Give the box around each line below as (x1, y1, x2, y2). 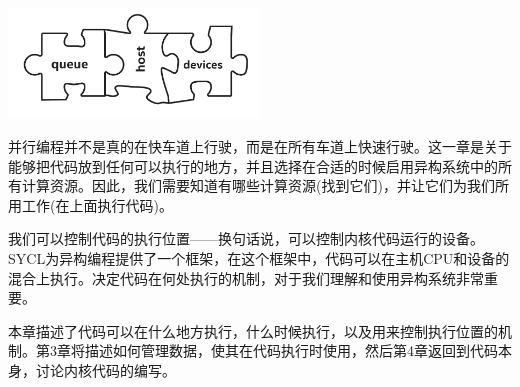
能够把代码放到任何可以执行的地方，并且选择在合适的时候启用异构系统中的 (8, 155, 498, 176)
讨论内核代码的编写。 (35, 359, 176, 380)
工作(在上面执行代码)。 (21, 194, 173, 215)
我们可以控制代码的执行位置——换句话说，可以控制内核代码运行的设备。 (8, 228, 484, 249)
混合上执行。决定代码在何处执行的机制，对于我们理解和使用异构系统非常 (8, 267, 484, 288)
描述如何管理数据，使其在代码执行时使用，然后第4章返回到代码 (84, 340, 498, 361)
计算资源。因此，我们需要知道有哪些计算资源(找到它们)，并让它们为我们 (21, 175, 495, 196)
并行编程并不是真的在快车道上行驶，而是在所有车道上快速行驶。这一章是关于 (8, 136, 512, 156)
